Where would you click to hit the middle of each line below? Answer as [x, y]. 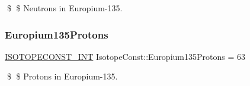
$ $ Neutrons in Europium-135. [65, 8]
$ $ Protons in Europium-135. [62, 76]
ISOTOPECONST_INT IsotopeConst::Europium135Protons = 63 [125, 56]
